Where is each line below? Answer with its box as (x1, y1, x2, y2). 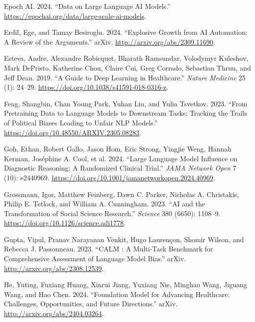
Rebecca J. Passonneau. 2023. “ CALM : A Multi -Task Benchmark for (4, 244, 213, 254)
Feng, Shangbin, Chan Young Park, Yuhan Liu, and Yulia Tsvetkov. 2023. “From (4, 98, 248, 108)
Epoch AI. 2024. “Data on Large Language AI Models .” (4, 1, 171, 11)
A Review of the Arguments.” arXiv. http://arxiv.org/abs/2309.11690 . (4, 36, 215, 47)
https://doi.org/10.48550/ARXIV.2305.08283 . (4, 127, 141, 137)
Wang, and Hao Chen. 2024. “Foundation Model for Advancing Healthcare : (4, 289, 230, 299)
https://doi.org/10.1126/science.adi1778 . (4, 218, 126, 228)
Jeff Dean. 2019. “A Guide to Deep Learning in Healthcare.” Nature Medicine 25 (4, 72, 246, 82)
